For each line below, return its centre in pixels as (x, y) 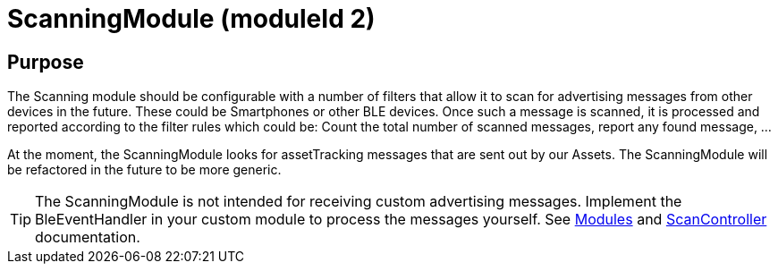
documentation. (88, 237)
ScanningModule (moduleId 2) (191, 19)
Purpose (46, 62)
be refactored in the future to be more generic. (144, 170)
